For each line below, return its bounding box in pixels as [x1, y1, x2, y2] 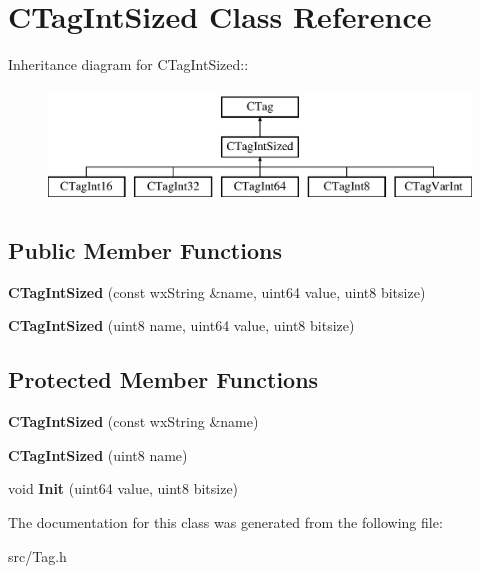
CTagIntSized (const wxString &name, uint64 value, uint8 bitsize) [8, 281, 426, 302]
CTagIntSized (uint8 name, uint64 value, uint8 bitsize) [8, 315, 355, 336]
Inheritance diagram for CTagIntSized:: [8, 54, 249, 75]
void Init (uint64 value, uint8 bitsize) [8, 478, 239, 499]
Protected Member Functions [8, 364, 319, 395]
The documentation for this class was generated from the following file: [8, 512, 443, 533]
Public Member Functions [8, 235, 282, 266]
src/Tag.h [8, 545, 67, 566]
